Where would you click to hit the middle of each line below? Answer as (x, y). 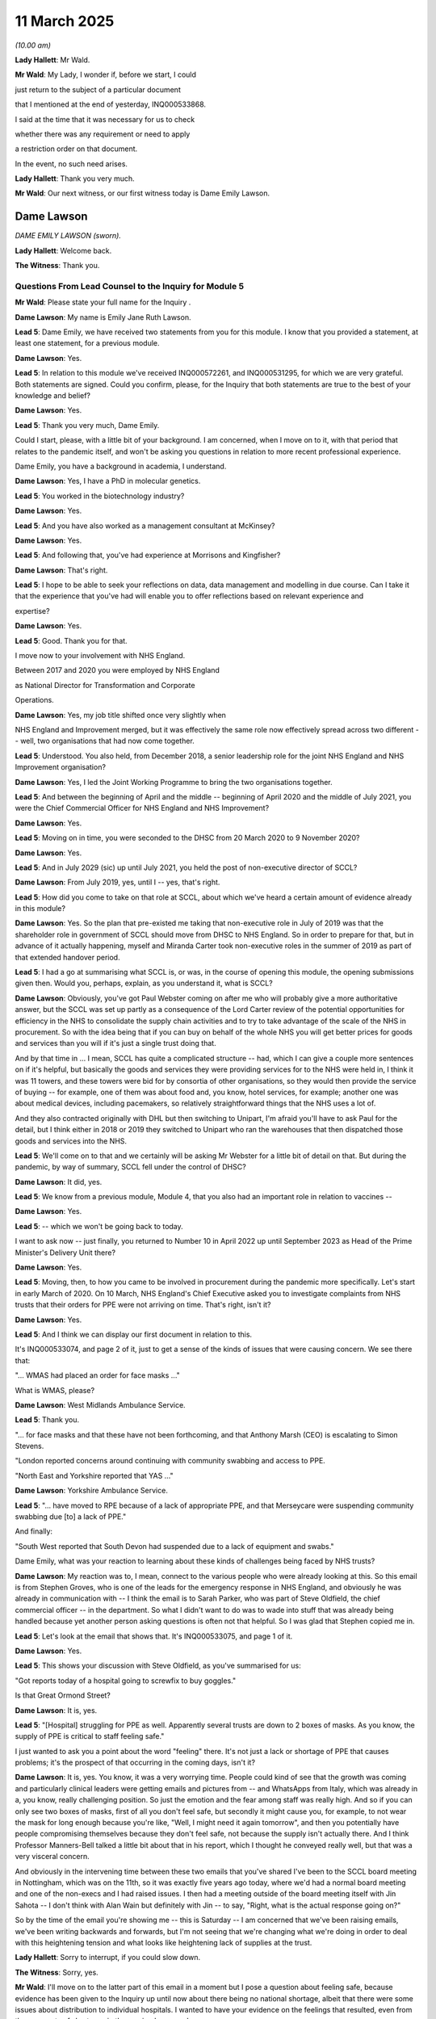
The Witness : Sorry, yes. (57, 1972)
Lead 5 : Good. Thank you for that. (71, 640)
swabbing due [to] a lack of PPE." (71, 1517)
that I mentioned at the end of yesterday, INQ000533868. (110, 104)
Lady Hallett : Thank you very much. (75, 178)
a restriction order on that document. (76, 149)
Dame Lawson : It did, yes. (59, 1182)
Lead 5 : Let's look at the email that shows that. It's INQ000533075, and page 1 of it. (154, 1636)
